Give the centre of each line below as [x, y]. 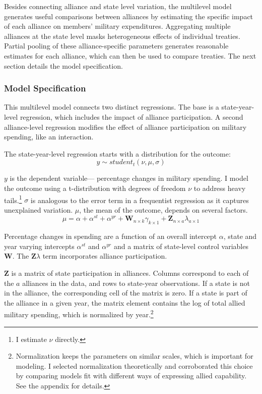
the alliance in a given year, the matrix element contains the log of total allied [125, 302]
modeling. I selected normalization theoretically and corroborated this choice [134, 365]
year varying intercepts [39, 246]
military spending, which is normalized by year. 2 [79, 314]
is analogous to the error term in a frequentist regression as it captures [140, 200]
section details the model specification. [63, 65]
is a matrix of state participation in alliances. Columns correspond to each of [130, 273]
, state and [240, 236]
